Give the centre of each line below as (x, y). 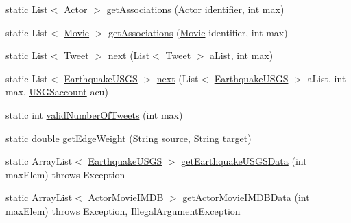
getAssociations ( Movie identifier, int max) (198, 32)
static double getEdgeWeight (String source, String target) (129, 138)
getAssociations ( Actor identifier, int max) (195, 9)
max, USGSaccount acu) (57, 92)
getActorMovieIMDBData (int (246, 197)
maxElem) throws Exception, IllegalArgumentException (123, 210)
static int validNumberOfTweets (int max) (94, 114)
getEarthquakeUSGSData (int (244, 161)
